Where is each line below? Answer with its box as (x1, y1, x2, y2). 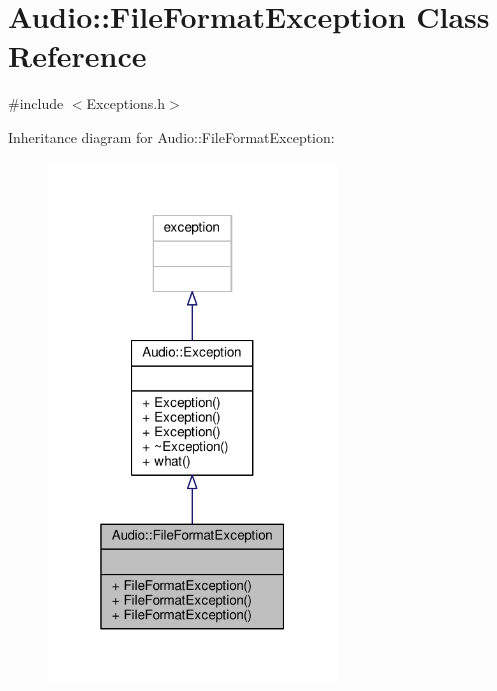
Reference (8, 35, 147, 76)
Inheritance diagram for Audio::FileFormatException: (8, 126, 335, 147)
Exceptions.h (86, 93, 166, 114)
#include (8, 93, 64, 114)
